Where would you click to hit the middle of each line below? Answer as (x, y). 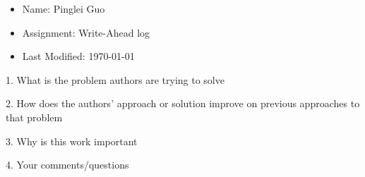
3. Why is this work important (72, 141)
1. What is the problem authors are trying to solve (115, 79)
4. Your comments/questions (67, 165)
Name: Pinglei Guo (64, 8)
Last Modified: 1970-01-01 (78, 56)
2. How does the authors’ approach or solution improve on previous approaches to (183, 103)
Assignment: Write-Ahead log (86, 32)
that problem (34, 117)
